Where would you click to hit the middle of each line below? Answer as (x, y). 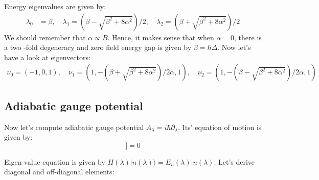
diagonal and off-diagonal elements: (59, 172)
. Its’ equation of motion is (220, 127)
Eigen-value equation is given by (55, 161)
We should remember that (45, 37)
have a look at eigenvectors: (47, 57)
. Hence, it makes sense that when (161, 37)
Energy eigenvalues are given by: (55, 6)
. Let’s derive (234, 161)
